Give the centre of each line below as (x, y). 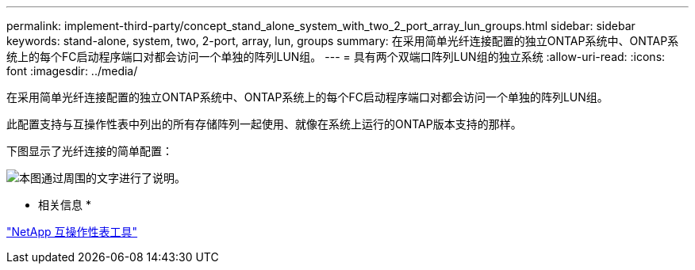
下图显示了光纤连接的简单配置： (90, 151)
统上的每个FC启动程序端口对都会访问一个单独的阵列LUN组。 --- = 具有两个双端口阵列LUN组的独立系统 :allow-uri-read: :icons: (336, 57)
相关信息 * (65, 205)
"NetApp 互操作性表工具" (72, 232)
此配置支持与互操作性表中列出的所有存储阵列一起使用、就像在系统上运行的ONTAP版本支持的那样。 (264, 124)
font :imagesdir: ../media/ (72, 71)
